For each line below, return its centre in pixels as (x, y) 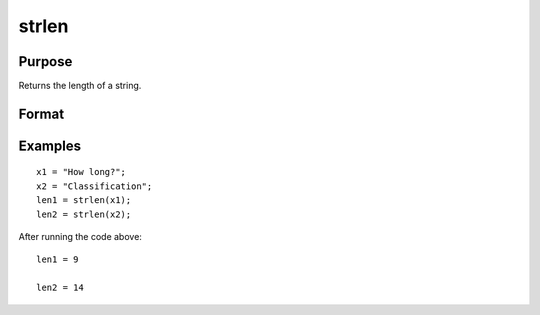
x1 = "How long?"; (81, 172)
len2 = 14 (60, 288)
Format (41, 113)
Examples (50, 145)
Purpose (45, 61)
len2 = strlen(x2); (84, 214)
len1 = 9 (57, 259)
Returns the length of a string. (80, 86)
